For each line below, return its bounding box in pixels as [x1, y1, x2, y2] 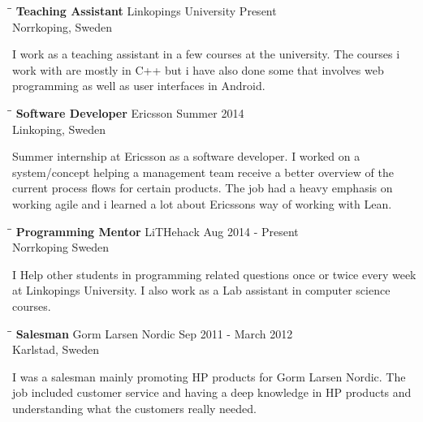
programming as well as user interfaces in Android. [12, 77, 265, 94]
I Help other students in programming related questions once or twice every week [12, 265, 417, 282]
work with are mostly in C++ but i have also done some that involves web [12, 61, 384, 78]
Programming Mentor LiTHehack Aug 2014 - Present [15, 222, 299, 239]
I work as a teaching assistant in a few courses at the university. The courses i [12, 45, 400, 62]
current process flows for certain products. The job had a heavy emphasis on [12, 179, 393, 196]
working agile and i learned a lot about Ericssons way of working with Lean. [12, 195, 392, 212]
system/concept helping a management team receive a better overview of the [12, 163, 394, 180]
